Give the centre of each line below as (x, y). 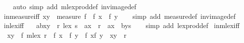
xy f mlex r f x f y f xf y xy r (67, 35)
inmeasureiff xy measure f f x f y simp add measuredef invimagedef (120, 16)
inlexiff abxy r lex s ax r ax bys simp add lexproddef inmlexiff (122, 25)
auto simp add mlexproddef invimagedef (74, 6)
